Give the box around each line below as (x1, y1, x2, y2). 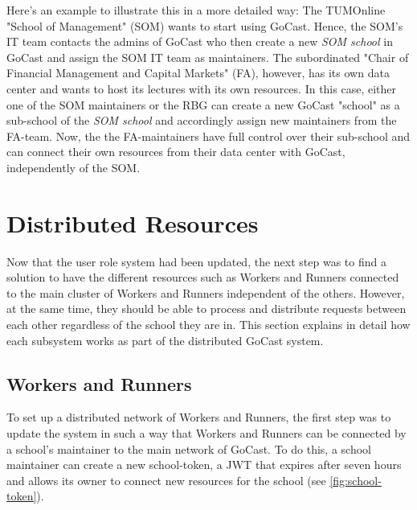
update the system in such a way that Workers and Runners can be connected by (6, 425, 407, 442)
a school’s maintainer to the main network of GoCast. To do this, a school (6, 440, 371, 457)
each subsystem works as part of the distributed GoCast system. (6, 331, 324, 348)
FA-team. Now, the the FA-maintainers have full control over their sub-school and (6, 127, 411, 144)
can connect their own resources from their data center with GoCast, (6, 143, 345, 160)
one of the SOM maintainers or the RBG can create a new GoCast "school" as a (6, 96, 400, 113)
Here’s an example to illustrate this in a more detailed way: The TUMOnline (6, 2, 386, 18)
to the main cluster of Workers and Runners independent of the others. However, (6, 284, 405, 301)
